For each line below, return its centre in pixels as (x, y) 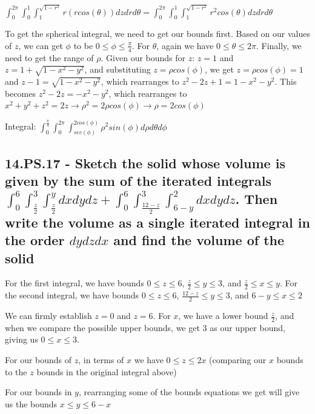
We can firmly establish (48, 316)
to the (16, 371)
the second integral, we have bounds (72, 295)
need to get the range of (49, 57)
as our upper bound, (247, 327)
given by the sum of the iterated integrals (138, 181)
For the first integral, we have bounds (75, 283)
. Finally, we (279, 45)
